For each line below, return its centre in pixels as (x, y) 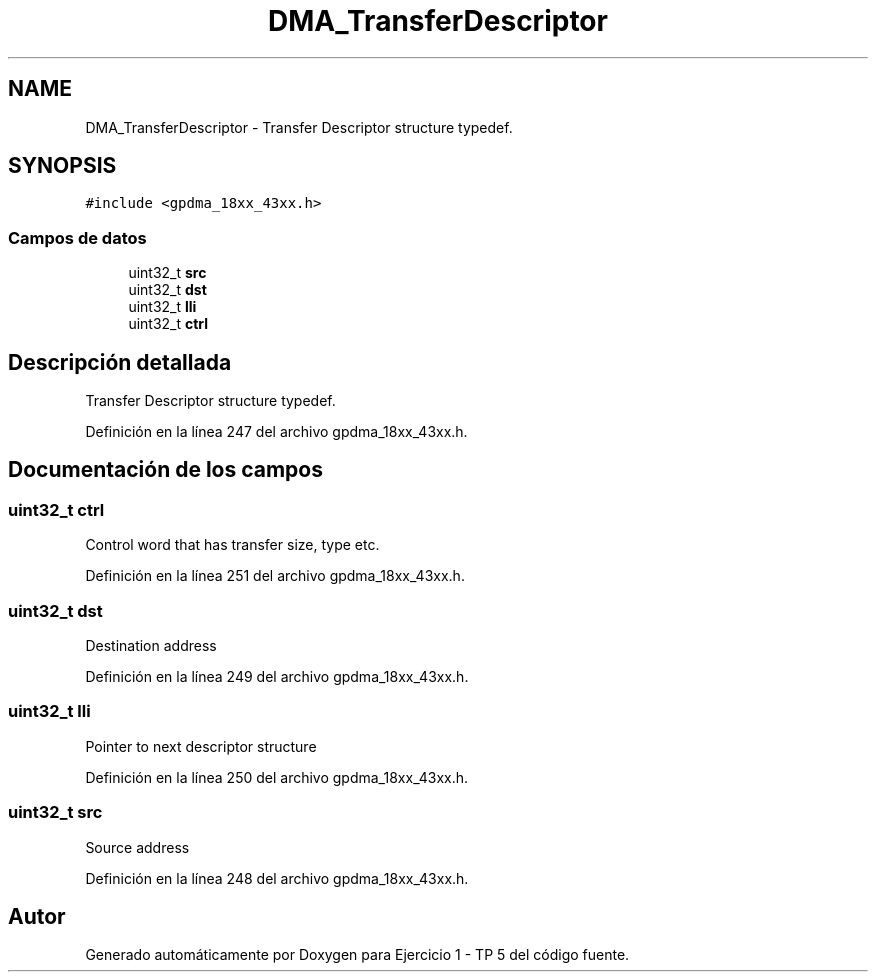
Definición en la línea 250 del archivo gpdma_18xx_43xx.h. (277, 777)
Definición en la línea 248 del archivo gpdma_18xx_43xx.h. (277, 878)
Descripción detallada (120, 362)
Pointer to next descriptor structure (201, 746)
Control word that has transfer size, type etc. (232, 545)
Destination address (151, 645)
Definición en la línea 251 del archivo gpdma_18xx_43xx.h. (275, 576)
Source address (137, 847)
